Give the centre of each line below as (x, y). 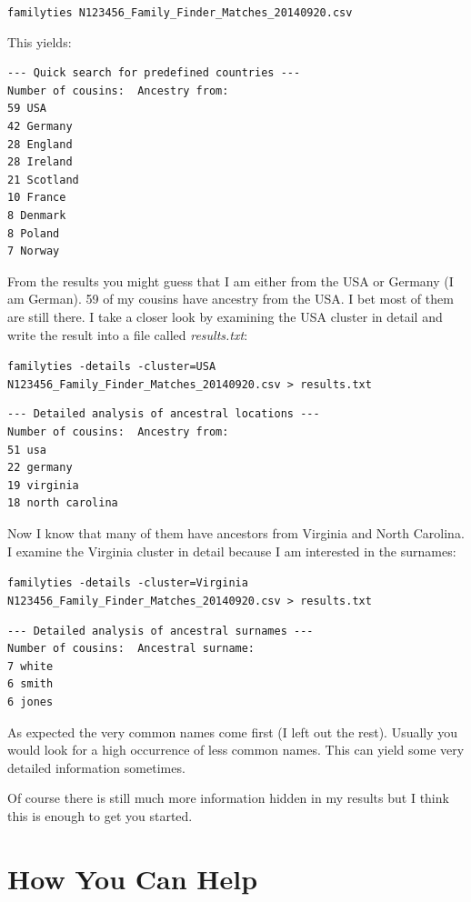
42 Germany (40, 127)
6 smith (30, 684)
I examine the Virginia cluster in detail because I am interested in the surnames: (232, 551)
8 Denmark (37, 215)
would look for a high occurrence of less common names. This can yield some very (236, 750)
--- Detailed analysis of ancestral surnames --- (160, 631)
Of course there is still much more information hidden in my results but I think (228, 798)
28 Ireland (40, 162)
